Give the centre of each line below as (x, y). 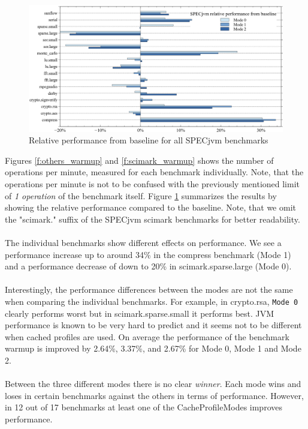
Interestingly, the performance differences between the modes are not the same (149, 289)
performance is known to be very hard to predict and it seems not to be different (153, 325)
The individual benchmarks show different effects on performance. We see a (143, 242)
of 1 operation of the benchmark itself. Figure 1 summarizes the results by (141, 195)
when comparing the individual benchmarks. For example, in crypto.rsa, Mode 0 (152, 301)
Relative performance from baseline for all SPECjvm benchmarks (149, 140)
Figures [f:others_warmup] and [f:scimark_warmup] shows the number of (139, 160)
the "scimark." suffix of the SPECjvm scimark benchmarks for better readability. (153, 219)
